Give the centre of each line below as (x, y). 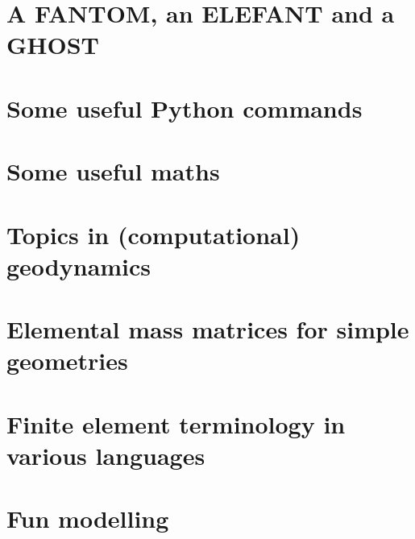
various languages (106, 455)
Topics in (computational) (154, 234)
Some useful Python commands (185, 108)
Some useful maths (113, 171)
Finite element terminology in (176, 423)
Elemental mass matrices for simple (208, 329)
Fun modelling (88, 518)
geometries (67, 361)
